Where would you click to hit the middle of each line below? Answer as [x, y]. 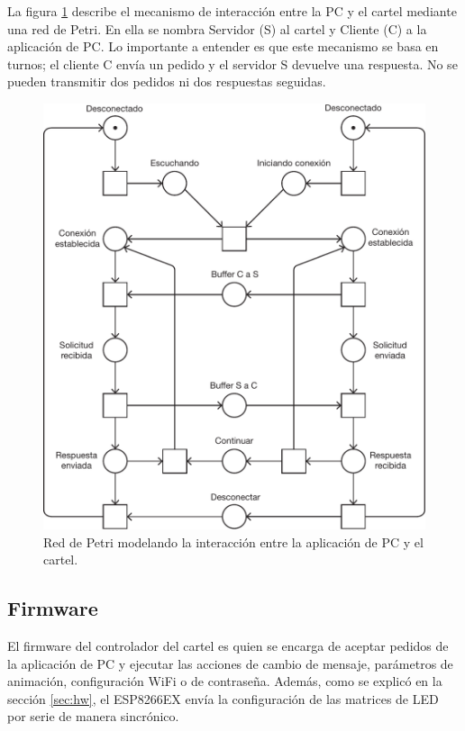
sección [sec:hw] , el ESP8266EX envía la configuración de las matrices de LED [223, 698]
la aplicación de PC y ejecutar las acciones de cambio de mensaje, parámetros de [230, 663]
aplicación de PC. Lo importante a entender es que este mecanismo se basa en [223, 46]
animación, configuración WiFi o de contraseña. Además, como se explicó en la [225, 681]
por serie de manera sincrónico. [93, 716]
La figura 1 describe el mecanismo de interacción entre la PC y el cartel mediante [232, 11]
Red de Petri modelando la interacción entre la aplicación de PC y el [233, 541]
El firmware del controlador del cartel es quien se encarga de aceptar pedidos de [228, 645]
